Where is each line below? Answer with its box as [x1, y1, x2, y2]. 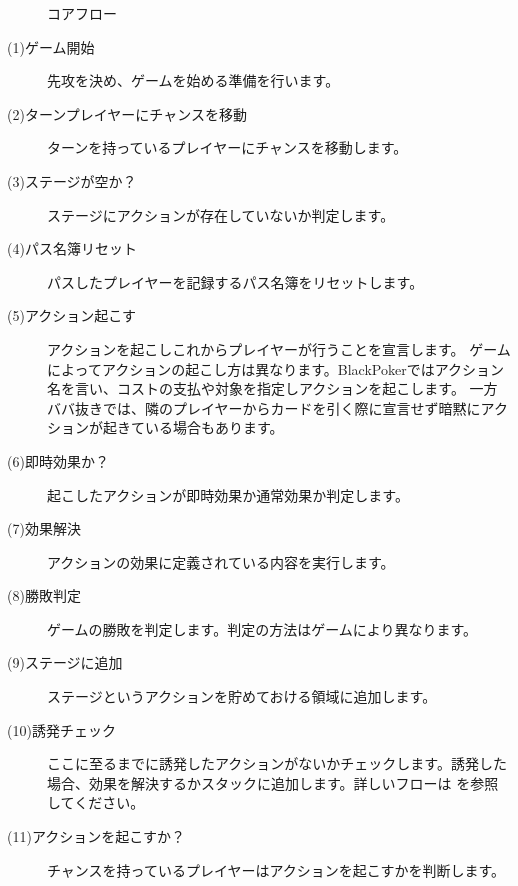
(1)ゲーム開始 [7, 36, 95, 57]
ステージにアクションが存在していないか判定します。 [47, 204, 395, 225]
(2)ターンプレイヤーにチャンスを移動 [7, 103, 247, 124]
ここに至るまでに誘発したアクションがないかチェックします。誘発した [47, 753, 507, 774]
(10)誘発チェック [7, 719, 116, 740]
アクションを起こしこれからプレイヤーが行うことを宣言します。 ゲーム [47, 338, 511, 359]
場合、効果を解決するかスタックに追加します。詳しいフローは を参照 [47, 772, 499, 793]
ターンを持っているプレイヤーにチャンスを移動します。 [47, 137, 408, 158]
